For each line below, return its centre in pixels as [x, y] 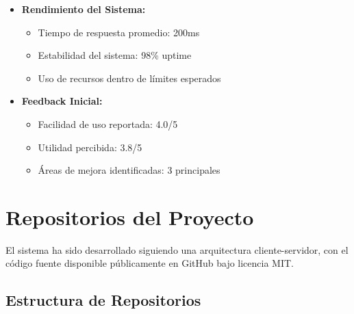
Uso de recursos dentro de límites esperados [129, 78]
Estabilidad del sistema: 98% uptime [115, 55]
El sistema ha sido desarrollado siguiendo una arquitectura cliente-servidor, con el [177, 249]
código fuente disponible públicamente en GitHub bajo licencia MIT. [150, 263]
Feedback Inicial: [62, 101]
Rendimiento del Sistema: [84, 9]
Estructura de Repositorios [103, 300]
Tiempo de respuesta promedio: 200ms [119, 32]
